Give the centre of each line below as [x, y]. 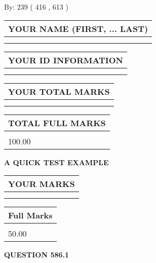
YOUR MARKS [42, 184]
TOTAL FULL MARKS [57, 123]
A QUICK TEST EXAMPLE [56, 162]
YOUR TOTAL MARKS [59, 91]
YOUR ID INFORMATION [66, 60]
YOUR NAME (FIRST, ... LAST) [78, 28]
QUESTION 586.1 [37, 255]
